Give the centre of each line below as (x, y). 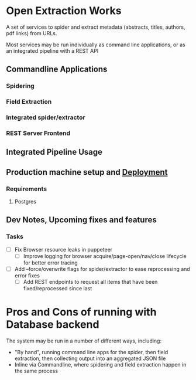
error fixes (27, 275)
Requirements (27, 189)
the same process (36, 371)
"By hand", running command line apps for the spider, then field (91, 352)
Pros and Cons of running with (81, 312)
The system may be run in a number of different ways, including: (84, 341)
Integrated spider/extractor (46, 117)
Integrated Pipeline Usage (54, 152)
